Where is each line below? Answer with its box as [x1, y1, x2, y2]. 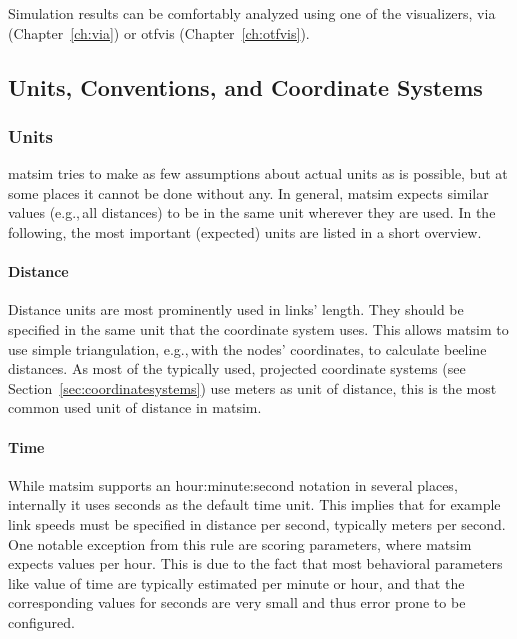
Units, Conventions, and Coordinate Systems [8, 71, 483, 102]
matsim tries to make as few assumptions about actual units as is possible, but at [8, 163, 508, 184]
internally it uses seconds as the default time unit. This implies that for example [8, 494, 501, 515]
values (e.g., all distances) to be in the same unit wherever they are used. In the [8, 202, 496, 223]
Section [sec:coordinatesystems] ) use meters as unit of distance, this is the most [8, 377, 497, 398]
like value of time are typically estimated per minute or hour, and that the [8, 572, 465, 593]
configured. [8, 611, 75, 632]
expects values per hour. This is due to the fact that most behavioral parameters [8, 553, 503, 574]
